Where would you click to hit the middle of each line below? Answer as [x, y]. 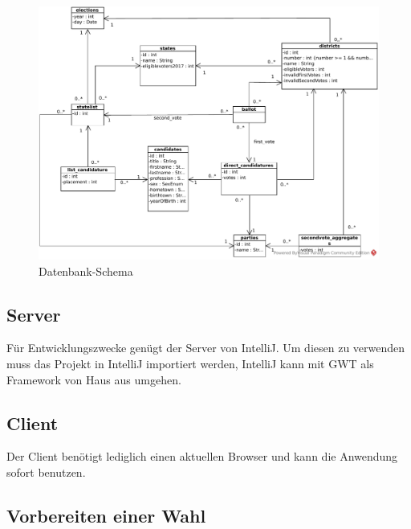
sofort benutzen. [46, 472]
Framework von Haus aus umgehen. [94, 379]
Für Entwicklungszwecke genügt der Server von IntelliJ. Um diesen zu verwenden [206, 348]
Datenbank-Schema [86, 271]
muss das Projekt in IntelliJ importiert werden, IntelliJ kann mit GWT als [190, 364]
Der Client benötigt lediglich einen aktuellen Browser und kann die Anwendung [202, 456]
